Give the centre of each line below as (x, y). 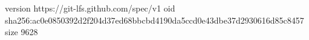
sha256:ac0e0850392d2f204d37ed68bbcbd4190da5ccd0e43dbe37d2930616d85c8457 (154, 20)
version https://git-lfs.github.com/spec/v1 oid (90, 8)
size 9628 (21, 32)
